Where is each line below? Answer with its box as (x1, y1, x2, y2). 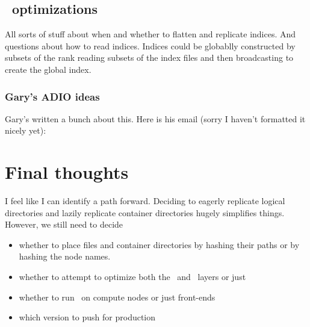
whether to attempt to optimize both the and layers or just (19, 270, 246, 283)
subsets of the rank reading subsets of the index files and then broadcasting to (5, 51, 294, 64)
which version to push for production (19, 311, 156, 323)
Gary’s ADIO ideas (5, 89, 100, 104)
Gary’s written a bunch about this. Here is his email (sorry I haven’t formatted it (5, 112, 306, 125)
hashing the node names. (19, 250, 111, 263)
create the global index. (5, 63, 91, 75)
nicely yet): (5, 124, 46, 137)
